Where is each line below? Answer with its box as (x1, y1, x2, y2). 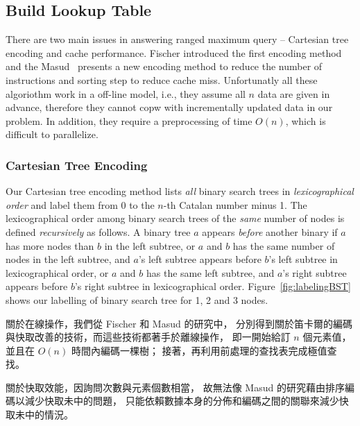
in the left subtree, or (104, 238, 196, 253)
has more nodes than (6, 238, 94, 253)
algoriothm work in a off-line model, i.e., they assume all (6, 86, 246, 101)
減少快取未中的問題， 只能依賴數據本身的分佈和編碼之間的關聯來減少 (24, 393, 339, 408)
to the (129, 197, 155, 212)
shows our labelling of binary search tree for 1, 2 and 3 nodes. (6, 292, 268, 307)
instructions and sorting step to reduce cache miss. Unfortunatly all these (6, 72, 318, 87)
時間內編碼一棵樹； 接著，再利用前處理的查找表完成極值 (71, 343, 327, 357)
